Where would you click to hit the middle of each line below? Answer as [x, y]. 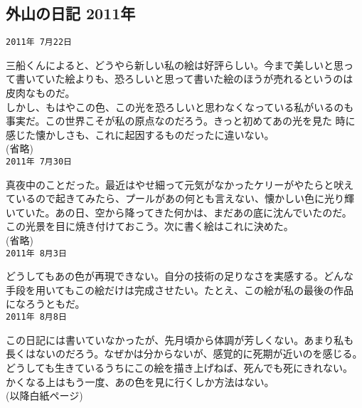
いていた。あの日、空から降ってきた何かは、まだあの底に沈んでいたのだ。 [179, 212]
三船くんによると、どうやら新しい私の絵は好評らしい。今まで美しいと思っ [180, 64]
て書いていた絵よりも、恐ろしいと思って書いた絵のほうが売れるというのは [180, 79]
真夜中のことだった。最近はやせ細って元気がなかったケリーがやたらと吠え [180, 184]
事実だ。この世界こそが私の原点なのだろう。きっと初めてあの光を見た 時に [181, 121]
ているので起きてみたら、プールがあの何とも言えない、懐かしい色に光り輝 [180, 198]
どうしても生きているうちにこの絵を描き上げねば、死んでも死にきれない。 [179, 367]
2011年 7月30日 [39, 162]
